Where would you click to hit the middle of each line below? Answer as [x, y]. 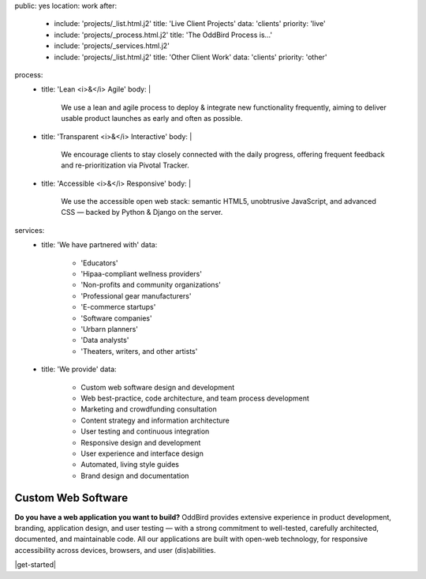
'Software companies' [117, 318]
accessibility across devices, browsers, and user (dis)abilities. [115, 550]
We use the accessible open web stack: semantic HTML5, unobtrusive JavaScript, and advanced [219, 201]
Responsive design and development [141, 442]
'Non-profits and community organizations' [151, 285]
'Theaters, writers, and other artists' [139, 351]
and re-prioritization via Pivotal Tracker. [125, 165]
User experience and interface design [142, 453]
